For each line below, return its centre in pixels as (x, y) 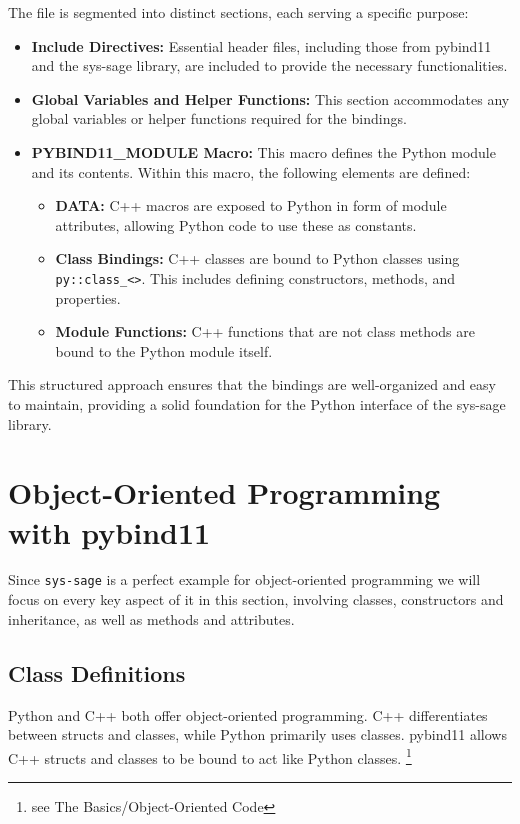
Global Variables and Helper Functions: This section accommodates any (270, 98)
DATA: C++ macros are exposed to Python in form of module (251, 205)
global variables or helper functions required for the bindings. (219, 118)
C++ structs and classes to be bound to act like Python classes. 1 (210, 756)
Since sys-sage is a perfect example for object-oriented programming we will (244, 579)
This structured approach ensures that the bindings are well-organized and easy (252, 384)
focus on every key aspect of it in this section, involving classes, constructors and (256, 599)
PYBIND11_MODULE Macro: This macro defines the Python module (263, 151)
